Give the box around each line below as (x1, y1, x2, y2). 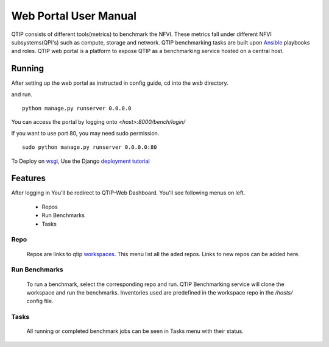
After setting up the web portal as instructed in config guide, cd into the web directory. (11, 79, 228, 87)
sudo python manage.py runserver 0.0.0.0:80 (22, 144, 158, 151)
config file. (26, 298, 54, 305)
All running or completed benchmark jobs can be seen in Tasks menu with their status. (26, 327, 244, 335)
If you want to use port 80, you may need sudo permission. (11, 129, 160, 137)
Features (11, 173, 46, 184)
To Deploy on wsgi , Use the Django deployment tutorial (11, 157, 150, 165)
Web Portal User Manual (11, 9, 137, 23)
